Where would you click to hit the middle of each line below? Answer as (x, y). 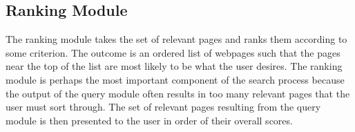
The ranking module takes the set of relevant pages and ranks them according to (176, 39)
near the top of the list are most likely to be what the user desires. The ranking (174, 66)
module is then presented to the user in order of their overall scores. (149, 120)
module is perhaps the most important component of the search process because (175, 79)
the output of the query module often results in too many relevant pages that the (178, 93)
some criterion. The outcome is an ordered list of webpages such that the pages (173, 52)
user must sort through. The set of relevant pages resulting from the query (163, 107)
